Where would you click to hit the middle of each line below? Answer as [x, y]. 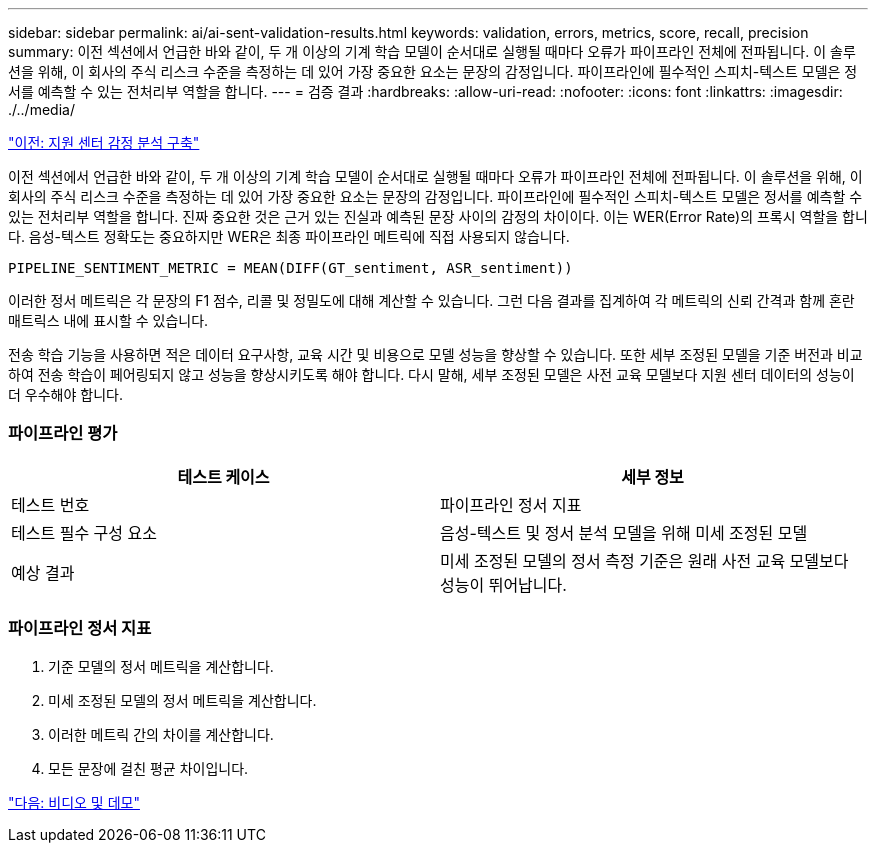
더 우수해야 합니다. [65, 394]
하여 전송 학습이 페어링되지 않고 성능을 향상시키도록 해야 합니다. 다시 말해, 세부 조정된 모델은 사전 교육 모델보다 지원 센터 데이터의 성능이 [431, 374]
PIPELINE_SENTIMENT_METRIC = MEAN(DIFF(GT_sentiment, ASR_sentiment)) [290, 268]
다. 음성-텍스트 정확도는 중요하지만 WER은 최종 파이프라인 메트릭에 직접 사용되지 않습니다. [289, 236]
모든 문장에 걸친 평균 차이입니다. [148, 768]
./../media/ [41, 109]
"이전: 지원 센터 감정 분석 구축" [104, 142]
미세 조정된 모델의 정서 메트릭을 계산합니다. [182, 700]
